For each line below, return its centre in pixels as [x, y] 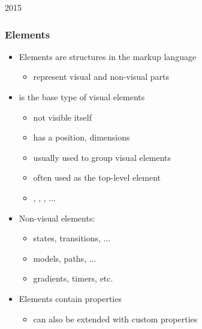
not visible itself [62, 117]
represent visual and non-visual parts [101, 77]
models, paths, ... [65, 258]
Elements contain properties [70, 298]
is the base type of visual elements [82, 97]
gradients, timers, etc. [73, 278]
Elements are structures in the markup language [108, 56]
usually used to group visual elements [102, 157]
